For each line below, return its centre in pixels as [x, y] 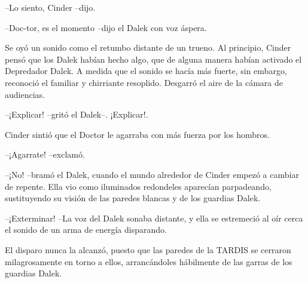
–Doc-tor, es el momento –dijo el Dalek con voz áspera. [106, 27]
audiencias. [25, 94]
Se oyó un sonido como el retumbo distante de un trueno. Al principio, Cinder [148, 47]
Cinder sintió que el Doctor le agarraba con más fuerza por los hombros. [137, 134]
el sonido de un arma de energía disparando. [86, 230]
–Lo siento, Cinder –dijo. [50, 7]
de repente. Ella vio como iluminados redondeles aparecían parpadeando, [138, 186]
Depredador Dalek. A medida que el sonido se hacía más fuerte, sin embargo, [146, 71]
